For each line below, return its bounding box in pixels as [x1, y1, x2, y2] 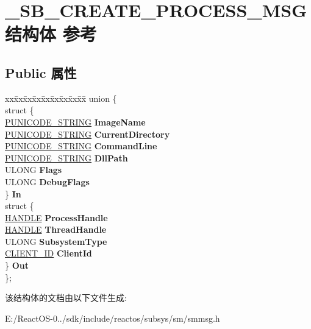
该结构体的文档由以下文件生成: [5, 291, 127, 304]
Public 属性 [5, 63, 77, 82]
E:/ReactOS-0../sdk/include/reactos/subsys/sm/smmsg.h [5, 311, 220, 324]
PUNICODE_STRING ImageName [5, 115, 146, 128]
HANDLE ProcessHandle [5, 211, 108, 224]
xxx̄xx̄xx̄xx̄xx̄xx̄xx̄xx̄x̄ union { [5, 91, 117, 104]
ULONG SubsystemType [5, 235, 107, 247]
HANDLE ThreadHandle [5, 223, 107, 236]
